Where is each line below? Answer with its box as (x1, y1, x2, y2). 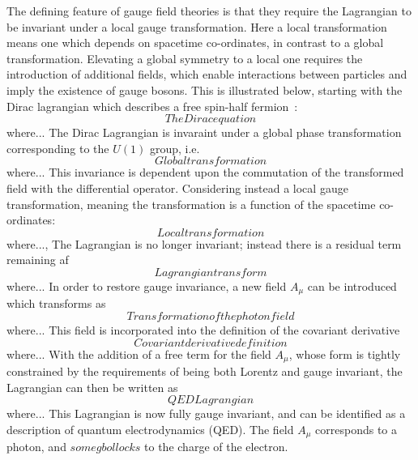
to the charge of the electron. (144, 438, 288, 455)
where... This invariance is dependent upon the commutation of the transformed (6, 164, 404, 181)
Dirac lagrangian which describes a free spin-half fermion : (6, 97, 298, 114)
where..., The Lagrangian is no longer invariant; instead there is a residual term (6, 235, 402, 252)
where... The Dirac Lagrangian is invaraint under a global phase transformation (6, 124, 402, 141)
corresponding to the (6, 139, 109, 156)
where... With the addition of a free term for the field (6, 345, 271, 362)
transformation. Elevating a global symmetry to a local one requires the (6, 49, 363, 66)
